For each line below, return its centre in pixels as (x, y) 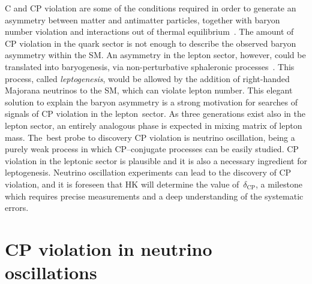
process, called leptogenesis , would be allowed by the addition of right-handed (147, 78)
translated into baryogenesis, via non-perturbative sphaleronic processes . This (150, 66)
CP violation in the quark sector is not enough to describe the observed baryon (151, 43)
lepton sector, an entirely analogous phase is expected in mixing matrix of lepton (154, 125)
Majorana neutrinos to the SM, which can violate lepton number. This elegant (149, 90)
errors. (17, 208)
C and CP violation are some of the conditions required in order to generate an (151, 8)
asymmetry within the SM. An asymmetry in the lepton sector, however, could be (155, 55)
